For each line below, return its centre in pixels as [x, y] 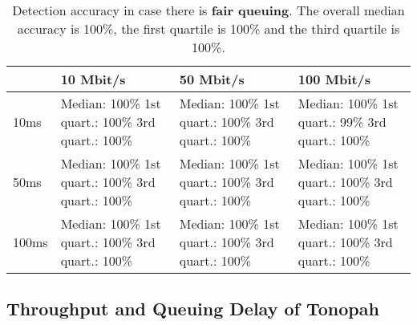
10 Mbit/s [93, 79]
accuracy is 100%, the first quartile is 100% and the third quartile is [208, 28]
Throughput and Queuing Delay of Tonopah [193, 309]
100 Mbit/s [334, 79]
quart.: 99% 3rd [342, 122]
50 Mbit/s [212, 79]
